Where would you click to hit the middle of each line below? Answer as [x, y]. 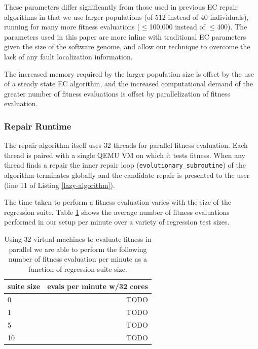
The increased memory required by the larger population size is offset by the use [129, 73]
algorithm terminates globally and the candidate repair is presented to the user [127, 175]
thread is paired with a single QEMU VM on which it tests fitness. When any [125, 155]
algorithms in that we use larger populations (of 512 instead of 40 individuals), [126, 17]
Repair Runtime [38, 126]
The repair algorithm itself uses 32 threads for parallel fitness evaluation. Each [126, 145]
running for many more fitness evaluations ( [72, 27]
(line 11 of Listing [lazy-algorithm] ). [60, 185]
